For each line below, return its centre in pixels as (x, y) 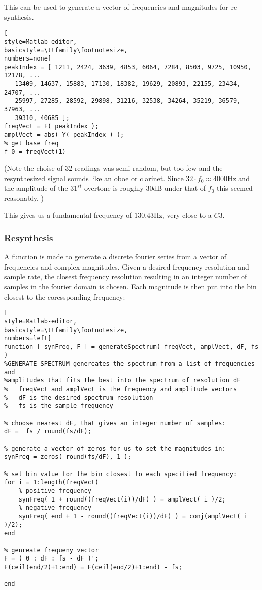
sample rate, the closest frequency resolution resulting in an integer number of (126, 276)
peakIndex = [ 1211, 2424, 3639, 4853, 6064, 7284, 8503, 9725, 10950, (128, 67)
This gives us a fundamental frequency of (68, 215)
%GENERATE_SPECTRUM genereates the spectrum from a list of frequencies (129, 364)
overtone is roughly (114, 188)
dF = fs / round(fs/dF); (48, 432)
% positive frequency (55, 491)
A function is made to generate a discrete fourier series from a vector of (116, 257)
